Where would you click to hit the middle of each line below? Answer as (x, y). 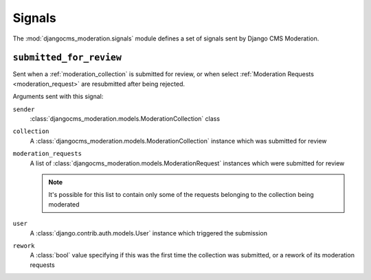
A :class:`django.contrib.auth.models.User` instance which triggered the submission (149, 233)
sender (24, 109)
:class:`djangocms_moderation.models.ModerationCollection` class (125, 119)
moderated (64, 204)
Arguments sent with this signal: (58, 97)
